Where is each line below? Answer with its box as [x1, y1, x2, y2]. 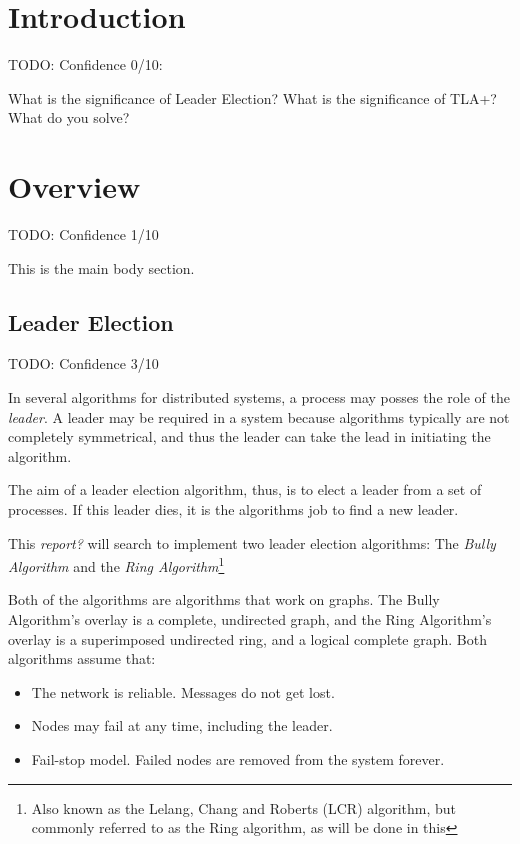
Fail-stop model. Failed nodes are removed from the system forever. [31, 748, 445, 769]
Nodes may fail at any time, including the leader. [31, 715, 333, 736]
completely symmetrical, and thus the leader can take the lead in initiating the [8, 426, 491, 447]
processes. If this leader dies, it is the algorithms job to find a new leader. [8, 498, 459, 519]
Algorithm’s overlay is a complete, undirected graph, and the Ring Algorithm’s [8, 609, 492, 630]
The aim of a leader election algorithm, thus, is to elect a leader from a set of [8, 479, 482, 500]
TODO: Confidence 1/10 [8, 224, 159, 245]
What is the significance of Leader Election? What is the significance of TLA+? [8, 87, 497, 108]
